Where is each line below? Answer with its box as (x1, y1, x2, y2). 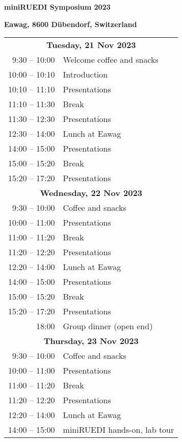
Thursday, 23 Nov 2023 (43, 335, 139, 347)
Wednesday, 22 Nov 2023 (40, 187, 142, 199)
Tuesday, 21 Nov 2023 (46, 39, 136, 51)
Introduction (63, 68, 108, 81)
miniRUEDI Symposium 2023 (4, 2, 111, 12)
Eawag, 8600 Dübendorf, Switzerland (4, 18, 137, 29)
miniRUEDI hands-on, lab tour (63, 424, 174, 436)
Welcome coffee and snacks (63, 54, 159, 66)
